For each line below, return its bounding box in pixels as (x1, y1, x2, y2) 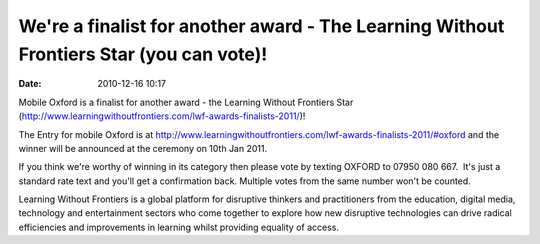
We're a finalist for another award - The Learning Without (18, 15, 505, 37)
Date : (18, 78, 42, 90)
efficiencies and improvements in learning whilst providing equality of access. (18, 221, 340, 233)
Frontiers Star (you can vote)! (18, 43, 268, 65)
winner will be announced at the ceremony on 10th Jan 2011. (18, 142, 268, 154)
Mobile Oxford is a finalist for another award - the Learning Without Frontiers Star (18, 96, 354, 108)
